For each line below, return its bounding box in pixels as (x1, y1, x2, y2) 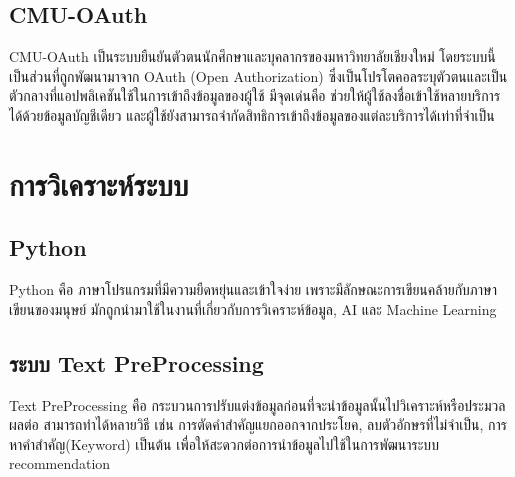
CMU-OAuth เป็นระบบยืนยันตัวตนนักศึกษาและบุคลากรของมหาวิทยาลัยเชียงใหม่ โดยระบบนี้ (9, 46, 496, 67)
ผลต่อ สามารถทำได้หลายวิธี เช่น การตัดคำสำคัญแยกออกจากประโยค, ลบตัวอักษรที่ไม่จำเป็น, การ (9, 414, 508, 435)
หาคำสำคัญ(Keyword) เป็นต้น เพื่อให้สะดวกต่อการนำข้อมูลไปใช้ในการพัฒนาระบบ (9, 433, 439, 454)
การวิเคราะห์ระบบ (9, 163, 189, 204)
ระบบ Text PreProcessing (9, 347, 264, 378)
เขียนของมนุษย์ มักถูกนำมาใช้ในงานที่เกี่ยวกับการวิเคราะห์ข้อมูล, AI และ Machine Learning (9, 298, 497, 319)
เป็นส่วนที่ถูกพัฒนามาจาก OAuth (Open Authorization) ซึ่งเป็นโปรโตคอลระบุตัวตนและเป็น (9, 65, 508, 86)
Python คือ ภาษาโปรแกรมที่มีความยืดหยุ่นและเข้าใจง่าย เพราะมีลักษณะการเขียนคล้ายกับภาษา (9, 279, 497, 300)
